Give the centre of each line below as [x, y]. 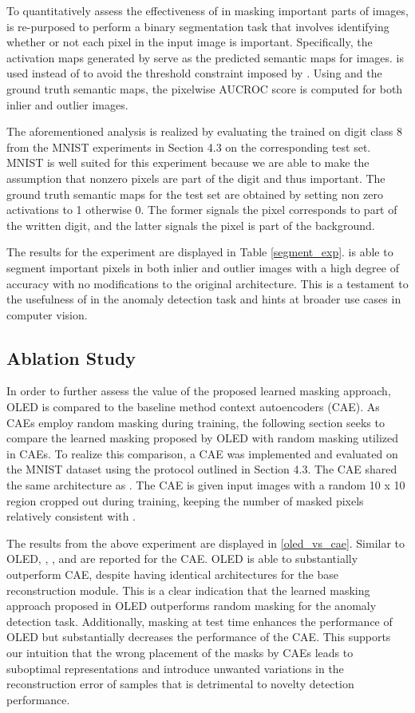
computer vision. [47, 314]
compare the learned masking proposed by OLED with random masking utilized [202, 438]
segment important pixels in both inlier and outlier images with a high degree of [203, 267]
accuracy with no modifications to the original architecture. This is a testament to [207, 283]
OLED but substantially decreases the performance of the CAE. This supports [199, 637]
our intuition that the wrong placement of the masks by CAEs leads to [180, 652]
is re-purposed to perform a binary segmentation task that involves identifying [198, 26]
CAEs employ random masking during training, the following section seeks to [196, 422]
